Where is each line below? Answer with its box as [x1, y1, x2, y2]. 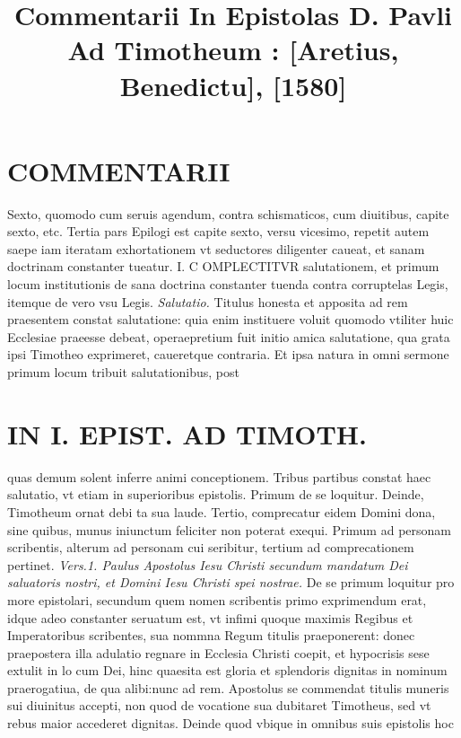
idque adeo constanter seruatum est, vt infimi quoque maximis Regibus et [7, 608, 413, 627]
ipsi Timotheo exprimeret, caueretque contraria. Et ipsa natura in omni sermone [7, 345, 449, 364]
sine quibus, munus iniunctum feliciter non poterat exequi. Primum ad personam [7, 520, 451, 539]
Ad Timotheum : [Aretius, [67, 31, 399, 68]
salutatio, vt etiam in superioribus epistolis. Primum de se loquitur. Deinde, [7, 485, 424, 504]
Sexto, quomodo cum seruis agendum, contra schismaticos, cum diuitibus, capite [7, 204, 449, 223]
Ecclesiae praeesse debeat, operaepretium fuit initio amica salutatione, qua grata [7, 327, 450, 346]
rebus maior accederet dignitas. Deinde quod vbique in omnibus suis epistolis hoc [7, 714, 454, 733]
